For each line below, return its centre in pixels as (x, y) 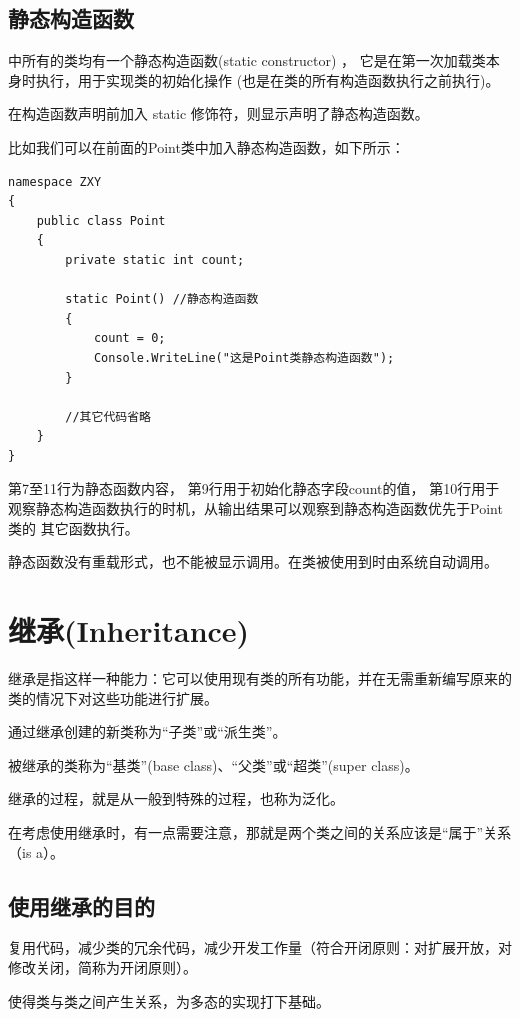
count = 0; (129, 338)
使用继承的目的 (81, 905)
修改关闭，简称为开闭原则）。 (102, 966)
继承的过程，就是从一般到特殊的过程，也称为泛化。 (176, 798)
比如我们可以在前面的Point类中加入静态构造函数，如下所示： (206, 146)
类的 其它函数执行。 (73, 527)
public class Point (101, 220)
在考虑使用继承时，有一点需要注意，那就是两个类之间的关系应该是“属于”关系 (260, 831)
